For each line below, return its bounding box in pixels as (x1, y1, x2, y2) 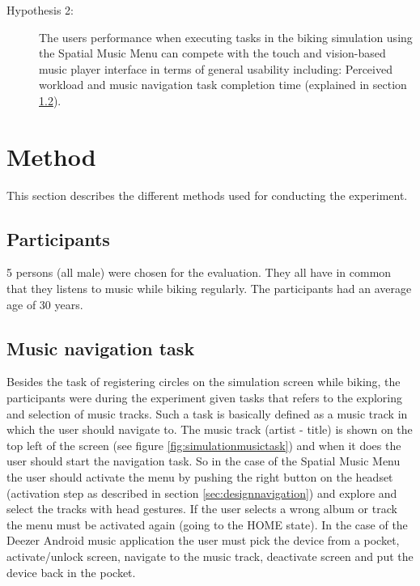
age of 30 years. (6, 295, 83, 312)
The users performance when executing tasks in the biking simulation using (39, 28, 413, 45)
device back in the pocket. (6, 563, 136, 580)
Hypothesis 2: (6, 2, 74, 18)
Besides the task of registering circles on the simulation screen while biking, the (6, 373, 401, 390)
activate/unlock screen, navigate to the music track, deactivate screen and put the (6, 548, 414, 564)
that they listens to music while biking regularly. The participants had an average (6, 280, 412, 297)
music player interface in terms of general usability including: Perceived (39, 60, 392, 77)
